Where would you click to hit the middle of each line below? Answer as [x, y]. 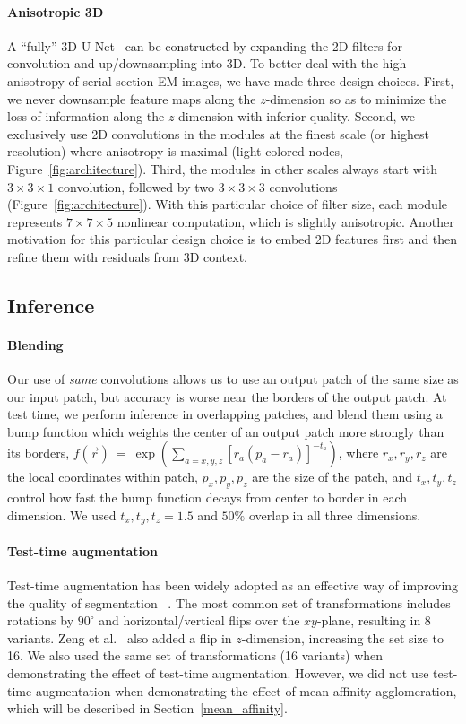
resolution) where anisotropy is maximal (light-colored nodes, [175, 151]
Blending [35, 344]
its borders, [39, 453]
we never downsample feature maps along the [132, 98]
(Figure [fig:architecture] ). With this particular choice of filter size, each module [227, 204]
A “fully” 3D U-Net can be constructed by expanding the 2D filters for [205, 45]
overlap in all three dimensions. [335, 515]
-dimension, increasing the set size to [342, 637]
